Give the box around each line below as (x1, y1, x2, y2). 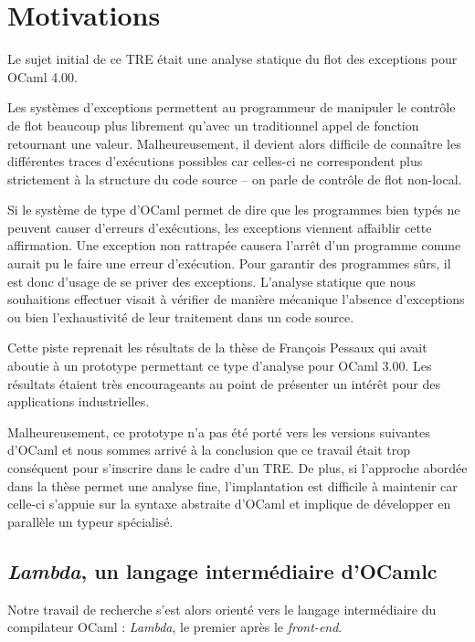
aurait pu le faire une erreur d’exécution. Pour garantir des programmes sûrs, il (7, 254, 451, 273)
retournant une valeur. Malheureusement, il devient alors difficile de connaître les (7, 133, 461, 153)
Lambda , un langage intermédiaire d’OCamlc (7, 556, 438, 584)
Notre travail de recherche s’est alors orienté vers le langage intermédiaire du (7, 599, 437, 618)
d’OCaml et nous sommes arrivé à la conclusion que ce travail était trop (7, 440, 411, 459)
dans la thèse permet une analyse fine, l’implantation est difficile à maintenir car (7, 476, 458, 495)
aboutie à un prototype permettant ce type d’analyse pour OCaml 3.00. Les (7, 356, 432, 375)
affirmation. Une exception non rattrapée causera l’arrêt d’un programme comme (7, 236, 461, 255)
